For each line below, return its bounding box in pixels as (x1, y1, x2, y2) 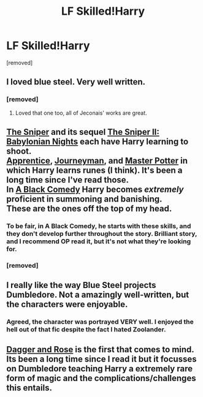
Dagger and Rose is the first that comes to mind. (6, 344, 194, 355)
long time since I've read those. (6, 175, 129, 185)
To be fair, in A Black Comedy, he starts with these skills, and (6, 222, 191, 230)
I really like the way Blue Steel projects (6, 280, 156, 290)
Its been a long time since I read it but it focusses (6, 354, 197, 364)
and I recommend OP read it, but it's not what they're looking (6, 237, 191, 246)
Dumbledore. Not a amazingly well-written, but (6, 290, 190, 300)
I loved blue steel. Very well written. (6, 77, 146, 87)
